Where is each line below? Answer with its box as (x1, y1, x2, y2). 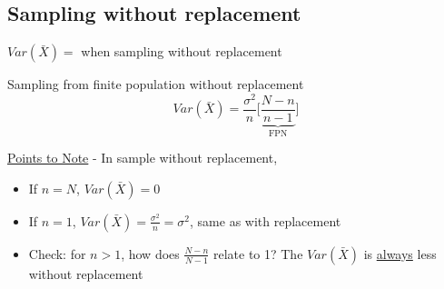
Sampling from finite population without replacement (7, 75, 304, 94)
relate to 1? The (212, 244, 303, 263)
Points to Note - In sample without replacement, (7, 148, 278, 167)
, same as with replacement (190, 211, 341, 230)
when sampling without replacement (81, 42, 282, 61)
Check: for (28, 244, 86, 263)
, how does (121, 244, 180, 263)
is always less (363, 244, 437, 263)
